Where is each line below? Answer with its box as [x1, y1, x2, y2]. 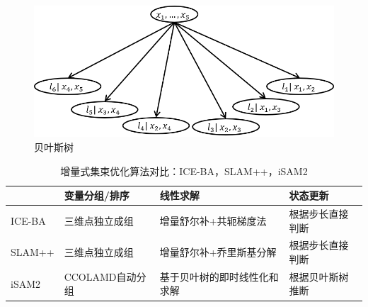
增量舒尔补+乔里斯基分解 [159, 245, 277, 259]
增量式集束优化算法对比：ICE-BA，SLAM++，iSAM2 [60, 163, 308, 178]
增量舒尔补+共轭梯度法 [159, 213, 267, 228]
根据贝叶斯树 [289, 269, 349, 284]
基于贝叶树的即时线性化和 [159, 269, 279, 284]
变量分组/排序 [64, 188, 130, 203]
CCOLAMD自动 [64, 269, 137, 284]
